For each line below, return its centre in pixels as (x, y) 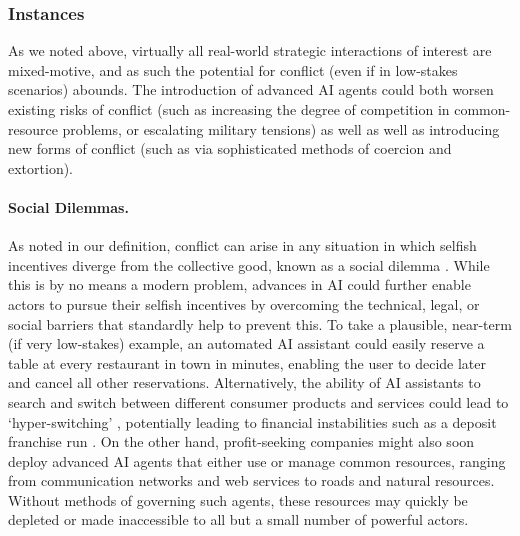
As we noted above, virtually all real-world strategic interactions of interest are (250, 50)
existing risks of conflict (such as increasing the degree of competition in (229, 109)
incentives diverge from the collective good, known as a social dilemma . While (249, 264)
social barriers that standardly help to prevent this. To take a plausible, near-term (260, 323)
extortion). (41, 167)
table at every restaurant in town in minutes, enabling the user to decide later (247, 362)
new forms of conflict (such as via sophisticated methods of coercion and (230, 148)
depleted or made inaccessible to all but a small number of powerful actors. (238, 519)
